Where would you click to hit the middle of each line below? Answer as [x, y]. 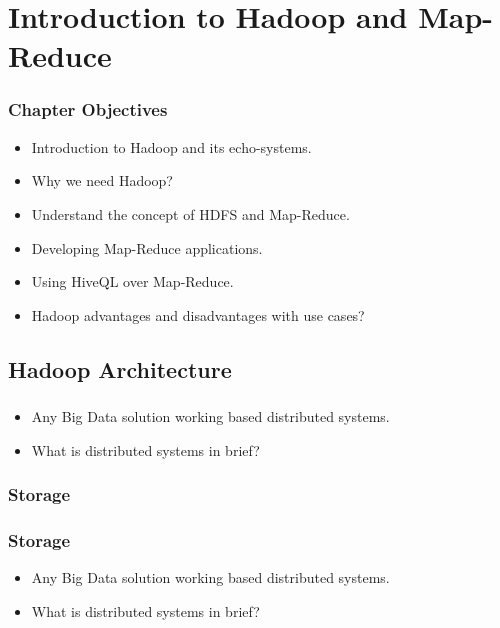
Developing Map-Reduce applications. [147, 247]
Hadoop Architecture [120, 368]
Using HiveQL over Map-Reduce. [132, 281]
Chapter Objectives [88, 109]
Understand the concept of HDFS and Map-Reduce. [190, 213]
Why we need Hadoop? [102, 180]
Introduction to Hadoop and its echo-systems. [171, 146]
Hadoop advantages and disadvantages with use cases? [198, 314]
